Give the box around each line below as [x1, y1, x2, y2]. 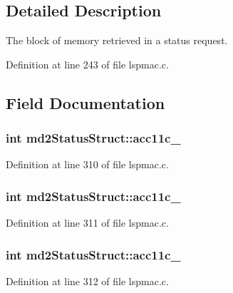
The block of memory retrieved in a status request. [6, 33, 228, 48]
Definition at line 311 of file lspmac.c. [6, 215, 169, 230]
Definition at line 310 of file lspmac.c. [6, 157, 169, 172]
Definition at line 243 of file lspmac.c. [6, 56, 169, 71]
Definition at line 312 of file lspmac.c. [6, 274, 169, 289]
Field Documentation [6, 91, 165, 113]
